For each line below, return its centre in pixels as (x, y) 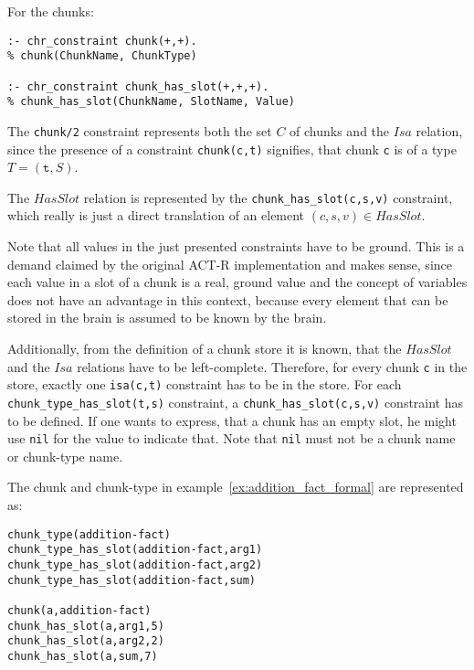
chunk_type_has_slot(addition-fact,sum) (132, 580)
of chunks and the (340, 130)
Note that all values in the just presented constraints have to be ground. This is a (236, 246)
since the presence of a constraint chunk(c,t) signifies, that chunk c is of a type (232, 149)
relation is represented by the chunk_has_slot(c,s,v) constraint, (268, 197)
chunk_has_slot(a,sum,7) (83, 656)
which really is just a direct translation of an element (156, 215)
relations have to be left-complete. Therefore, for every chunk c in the (272, 366)
